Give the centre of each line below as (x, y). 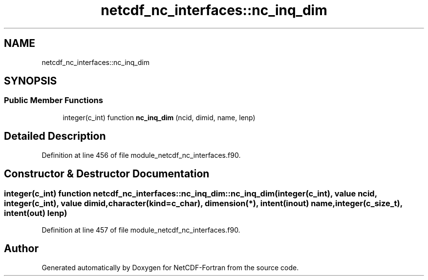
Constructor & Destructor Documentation (107, 174)
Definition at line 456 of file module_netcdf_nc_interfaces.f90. (141, 155)
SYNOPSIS (31, 81)
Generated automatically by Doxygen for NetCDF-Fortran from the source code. (170, 267)
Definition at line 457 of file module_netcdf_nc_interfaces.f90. (141, 230)
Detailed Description (55, 136)
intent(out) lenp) (36, 213)
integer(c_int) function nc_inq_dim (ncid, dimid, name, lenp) (159, 117)
